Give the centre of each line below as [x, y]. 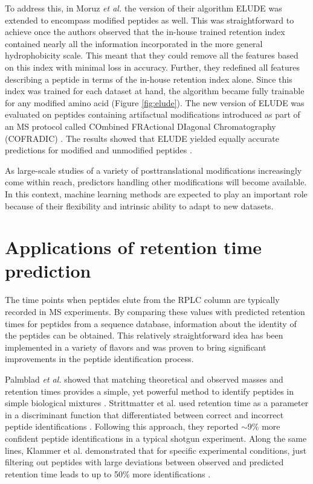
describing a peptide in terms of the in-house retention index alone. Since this [149, 79]
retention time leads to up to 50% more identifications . [108, 473]
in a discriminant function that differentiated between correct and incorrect [144, 414]
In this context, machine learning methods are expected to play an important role [156, 193]
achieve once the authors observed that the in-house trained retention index [145, 32]
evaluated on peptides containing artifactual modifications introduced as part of [153, 114]
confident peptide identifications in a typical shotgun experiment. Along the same [156, 438]
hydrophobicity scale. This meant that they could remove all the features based [152, 55]
